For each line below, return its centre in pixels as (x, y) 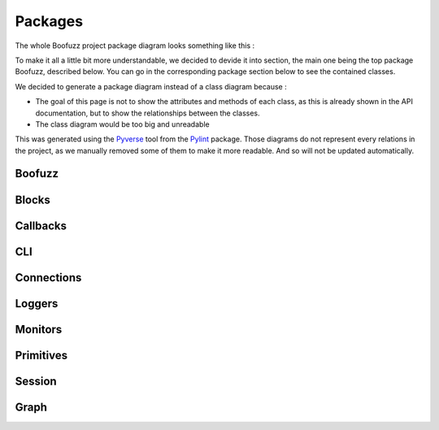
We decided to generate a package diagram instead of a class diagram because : (151, 86)
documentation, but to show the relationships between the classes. (148, 113)
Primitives (41, 355)
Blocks (33, 200)
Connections (48, 278)
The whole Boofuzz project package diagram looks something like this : (135, 46)
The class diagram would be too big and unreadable (123, 124)
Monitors (39, 329)
